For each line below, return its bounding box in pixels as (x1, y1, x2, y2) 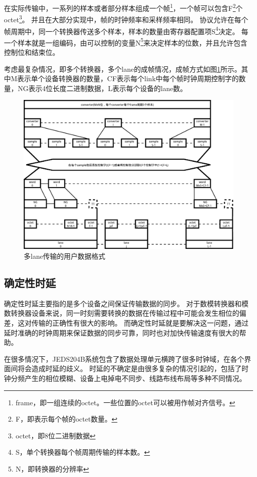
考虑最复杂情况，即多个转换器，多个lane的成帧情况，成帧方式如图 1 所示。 (4, 63, 241, 74)
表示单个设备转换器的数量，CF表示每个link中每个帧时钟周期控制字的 (17, 73, 239, 84)
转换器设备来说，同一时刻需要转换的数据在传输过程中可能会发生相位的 (10, 308, 239, 318)
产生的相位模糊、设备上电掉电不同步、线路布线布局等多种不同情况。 (24, 373, 246, 383)
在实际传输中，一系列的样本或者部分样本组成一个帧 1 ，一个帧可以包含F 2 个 (4, 1, 243, 13)
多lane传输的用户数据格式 (24, 250, 105, 261)
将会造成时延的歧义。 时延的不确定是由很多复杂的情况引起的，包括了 (17, 363, 242, 374)
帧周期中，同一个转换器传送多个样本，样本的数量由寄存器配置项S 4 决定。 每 (4, 24, 249, 36)
